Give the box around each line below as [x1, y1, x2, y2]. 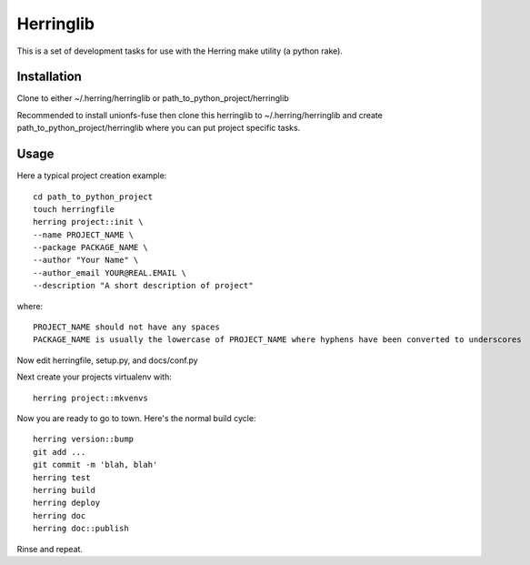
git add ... [33, 447, 86, 457]
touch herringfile [33, 204, 115, 214]
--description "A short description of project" [33, 280, 254, 291]
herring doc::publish [33, 523, 129, 534]
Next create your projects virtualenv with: [16, 371, 173, 382]
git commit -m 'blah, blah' [33, 459, 158, 470]
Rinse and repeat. [16, 543, 84, 554]
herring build [33, 485, 95, 495]
